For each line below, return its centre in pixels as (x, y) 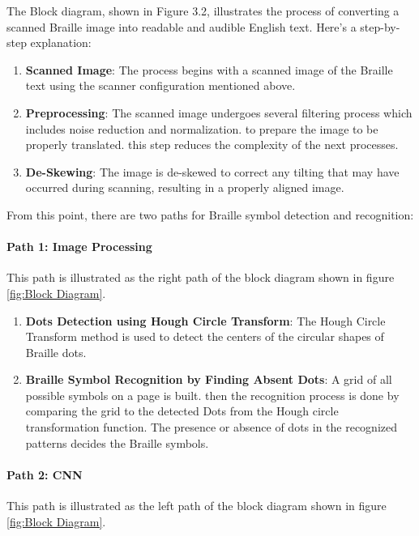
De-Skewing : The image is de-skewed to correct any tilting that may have (212, 171)
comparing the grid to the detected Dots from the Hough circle (182, 411)
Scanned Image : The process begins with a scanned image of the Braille (209, 69)
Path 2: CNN (45, 474)
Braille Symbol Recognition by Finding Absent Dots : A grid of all (209, 379)
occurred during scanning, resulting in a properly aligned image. (185, 187)
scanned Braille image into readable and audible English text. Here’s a (182, 26)
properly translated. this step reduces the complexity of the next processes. (212, 145)
